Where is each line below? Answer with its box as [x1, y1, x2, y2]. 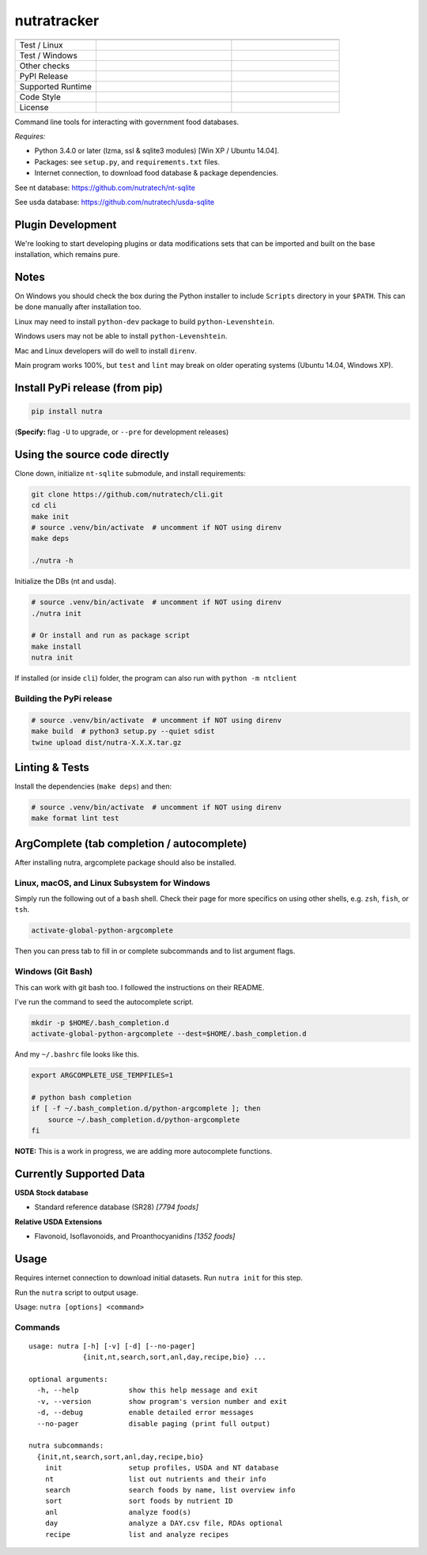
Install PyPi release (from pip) [14, 380, 164, 395]
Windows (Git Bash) [14, 966, 93, 977]
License [19, 101, 49, 112]
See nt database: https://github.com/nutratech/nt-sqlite [14, 183, 195, 192]
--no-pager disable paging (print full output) [36, 1419, 270, 1428]
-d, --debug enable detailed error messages [36, 1408, 255, 1417]
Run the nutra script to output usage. [14, 1288, 138, 1297]
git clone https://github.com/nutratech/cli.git [31, 490, 224, 498]
